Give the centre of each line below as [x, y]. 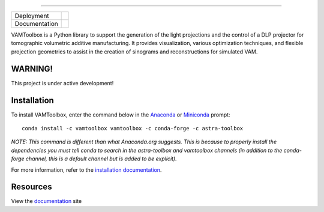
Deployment [32, 16]
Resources [31, 187]
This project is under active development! [62, 83]
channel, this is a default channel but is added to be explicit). [101, 159]
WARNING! [32, 69]
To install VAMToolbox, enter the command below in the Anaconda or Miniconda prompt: [121, 115]
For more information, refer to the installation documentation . [86, 170]
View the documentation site [46, 201]
